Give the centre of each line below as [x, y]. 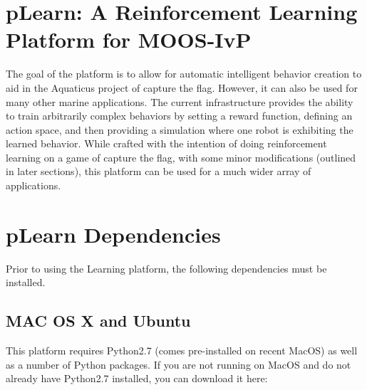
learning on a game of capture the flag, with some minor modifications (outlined [181, 157]
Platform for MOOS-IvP [129, 39]
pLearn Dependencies [113, 234]
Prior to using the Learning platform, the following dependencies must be [166, 268]
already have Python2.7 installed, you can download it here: [137, 378]
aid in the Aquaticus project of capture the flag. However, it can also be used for [182, 87]
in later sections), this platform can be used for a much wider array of [159, 171]
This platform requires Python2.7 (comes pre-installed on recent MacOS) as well [182, 351]
